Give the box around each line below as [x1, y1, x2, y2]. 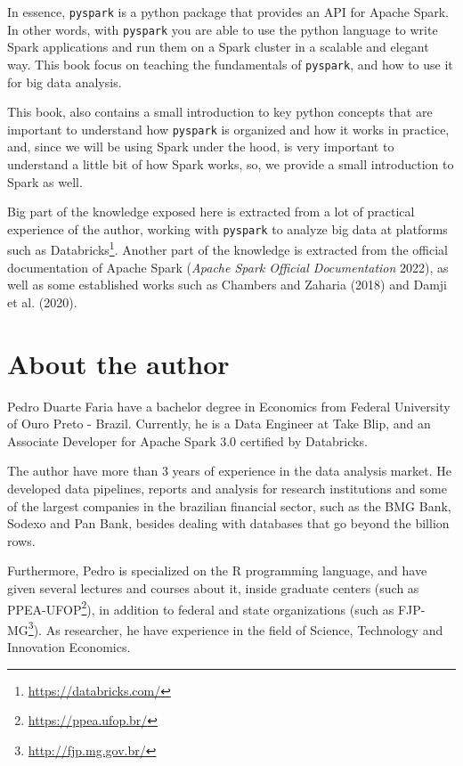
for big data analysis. [7, 72, 122, 91]
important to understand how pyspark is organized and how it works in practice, [7, 119, 450, 138]
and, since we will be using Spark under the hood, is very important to [7, 137, 394, 156]
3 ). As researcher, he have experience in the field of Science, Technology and [28, 617, 443, 639]
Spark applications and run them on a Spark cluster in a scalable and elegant [7, 37, 429, 56]
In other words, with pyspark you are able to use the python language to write [7, 20, 438, 38]
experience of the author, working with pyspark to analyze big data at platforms [7, 219, 448, 238]
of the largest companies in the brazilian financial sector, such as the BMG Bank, [7, 496, 451, 515]
